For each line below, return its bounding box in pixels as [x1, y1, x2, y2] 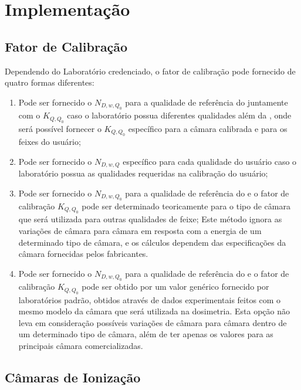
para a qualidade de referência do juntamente [125, 96, 288, 108]
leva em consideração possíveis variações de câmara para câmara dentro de [18, 316, 287, 328]
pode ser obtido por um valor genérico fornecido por [82, 280, 269, 293]
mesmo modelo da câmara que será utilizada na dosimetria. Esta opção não [18, 305, 290, 317]
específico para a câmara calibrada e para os [128, 122, 288, 134]
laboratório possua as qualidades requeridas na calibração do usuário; [18, 167, 268, 179]
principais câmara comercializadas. [18, 340, 143, 351]
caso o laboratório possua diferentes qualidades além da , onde [67, 109, 292, 121]
